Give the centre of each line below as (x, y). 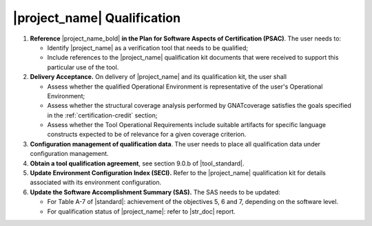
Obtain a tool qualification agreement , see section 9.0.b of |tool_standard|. (137, 163)
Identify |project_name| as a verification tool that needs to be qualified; (147, 47)
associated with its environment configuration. (96, 183)
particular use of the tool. (83, 67)
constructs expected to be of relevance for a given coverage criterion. (147, 135)
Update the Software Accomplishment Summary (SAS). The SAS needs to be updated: (155, 192)
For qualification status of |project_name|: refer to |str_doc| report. (141, 211)
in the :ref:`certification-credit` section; (102, 115)
